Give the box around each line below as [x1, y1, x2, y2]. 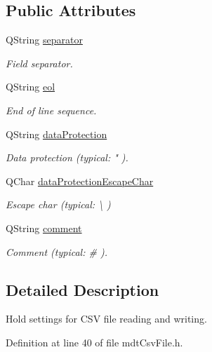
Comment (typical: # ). [6, 244, 107, 259]
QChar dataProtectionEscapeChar [6, 173, 154, 188]
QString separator [6, 32, 83, 47]
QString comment [6, 220, 82, 235]
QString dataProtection [6, 126, 107, 141]
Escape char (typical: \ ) [6, 197, 111, 212]
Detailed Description [6, 278, 159, 300]
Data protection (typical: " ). [6, 150, 128, 165]
